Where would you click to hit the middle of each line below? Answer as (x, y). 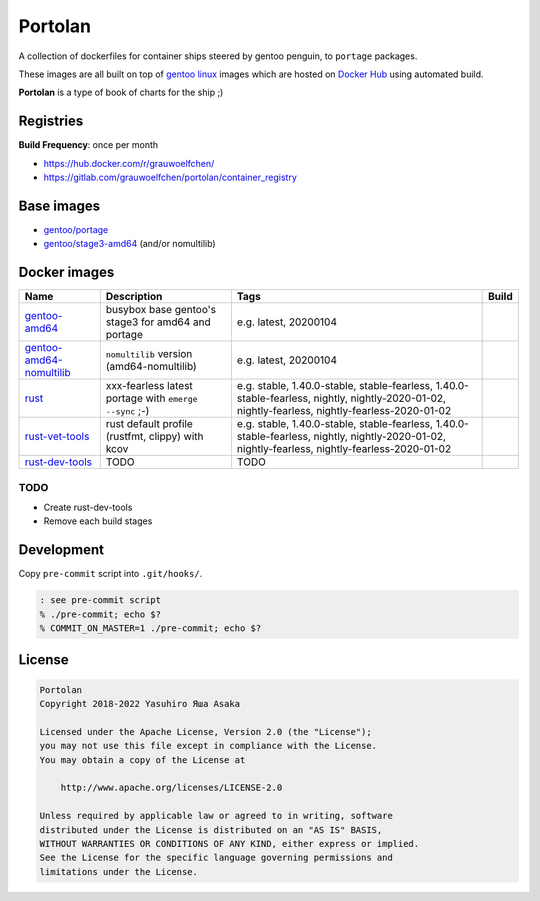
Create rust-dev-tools (88, 507)
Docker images (66, 272)
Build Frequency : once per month (88, 145)
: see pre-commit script (100, 600)
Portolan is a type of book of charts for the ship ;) (121, 92)
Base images (59, 205)
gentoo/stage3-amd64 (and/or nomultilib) (129, 244)
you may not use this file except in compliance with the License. (208, 746)
